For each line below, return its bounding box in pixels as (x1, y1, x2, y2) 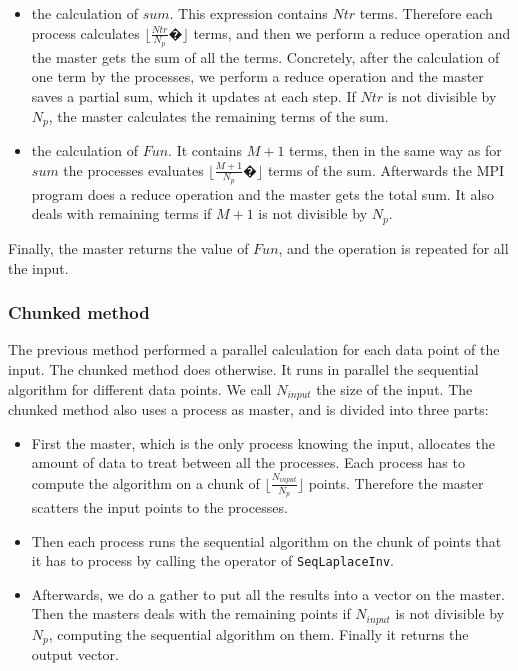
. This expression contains (169, 3, 328, 23)
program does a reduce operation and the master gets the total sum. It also (31, 183, 494, 204)
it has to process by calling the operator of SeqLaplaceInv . (31, 550, 394, 571)
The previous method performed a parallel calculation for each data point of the (8, 339, 500, 360)
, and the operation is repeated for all (278, 237, 509, 258)
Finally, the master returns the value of (8, 237, 249, 258)
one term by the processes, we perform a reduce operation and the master (31, 66, 484, 87)
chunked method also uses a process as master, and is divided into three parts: (8, 398, 489, 419)
